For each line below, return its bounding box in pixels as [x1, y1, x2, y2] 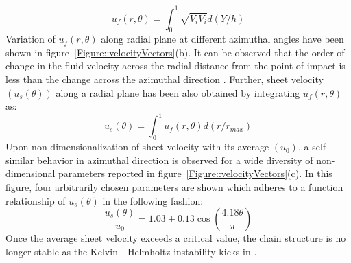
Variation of [5, 32, 56, 46]
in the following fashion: [102, 193, 204, 207]
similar [5, 152, 34, 167]
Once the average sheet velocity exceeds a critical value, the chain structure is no [5, 231, 346, 245]
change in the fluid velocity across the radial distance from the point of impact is [5, 58, 346, 73]
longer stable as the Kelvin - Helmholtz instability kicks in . [5, 244, 257, 258]
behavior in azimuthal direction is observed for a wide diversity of [37, 152, 313, 167]
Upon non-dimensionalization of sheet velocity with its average [5, 139, 269, 154]
